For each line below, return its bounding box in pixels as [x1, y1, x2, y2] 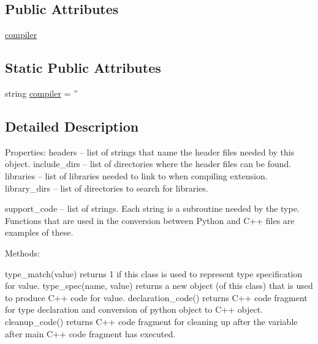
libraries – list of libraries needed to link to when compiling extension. [5, 169, 268, 182]
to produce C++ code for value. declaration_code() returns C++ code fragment [5, 291, 308, 304]
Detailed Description [5, 116, 139, 135]
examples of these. [5, 226, 74, 239]
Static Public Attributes [5, 58, 161, 77]
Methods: [5, 246, 40, 259]
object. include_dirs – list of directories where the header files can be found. [5, 157, 292, 170]
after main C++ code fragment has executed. [5, 327, 176, 340]
